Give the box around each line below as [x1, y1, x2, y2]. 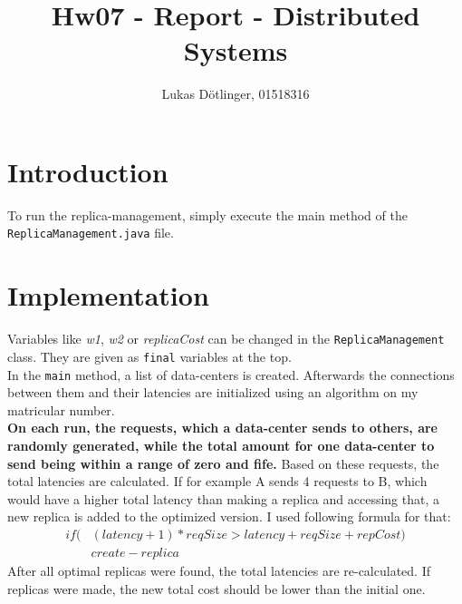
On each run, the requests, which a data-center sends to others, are [7, 418, 438, 437]
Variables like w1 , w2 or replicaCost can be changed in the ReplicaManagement [7, 329, 445, 348]
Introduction [7, 152, 168, 190]
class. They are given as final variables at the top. [7, 346, 292, 365]
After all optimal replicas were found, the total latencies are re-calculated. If [7, 561, 430, 580]
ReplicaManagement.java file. [7, 223, 174, 242]
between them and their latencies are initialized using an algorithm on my [7, 383, 419, 402]
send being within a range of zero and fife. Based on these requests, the [7, 453, 439, 472]
